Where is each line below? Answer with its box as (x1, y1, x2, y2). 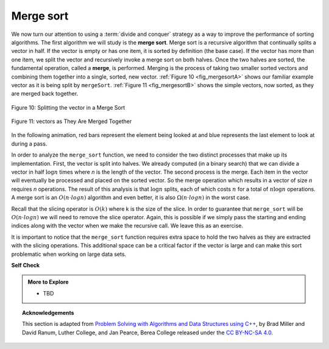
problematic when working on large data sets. (11, 250, 127, 258)
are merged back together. (11, 90, 79, 97)
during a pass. (11, 140, 48, 147)
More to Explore (27, 278, 69, 286)
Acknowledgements (22, 309, 74, 317)
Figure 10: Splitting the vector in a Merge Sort (11, 104, 125, 111)
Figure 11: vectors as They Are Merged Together (11, 118, 132, 125)
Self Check (11, 261, 40, 269)
